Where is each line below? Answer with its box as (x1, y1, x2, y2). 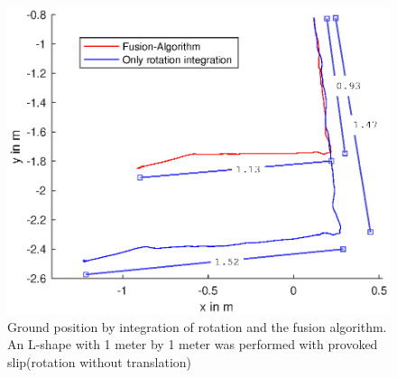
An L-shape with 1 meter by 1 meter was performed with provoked (7, 335, 378, 354)
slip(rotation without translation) (7, 352, 192, 371)
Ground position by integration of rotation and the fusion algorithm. (7, 317, 387, 336)
